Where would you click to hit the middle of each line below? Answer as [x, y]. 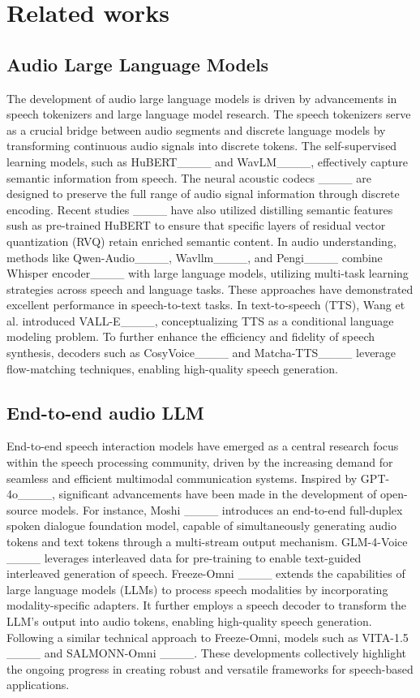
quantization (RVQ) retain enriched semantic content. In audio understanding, [201, 241]
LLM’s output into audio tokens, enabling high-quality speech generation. [189, 621]
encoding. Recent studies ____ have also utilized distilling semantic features [200, 209]
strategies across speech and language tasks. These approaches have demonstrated [210, 289]
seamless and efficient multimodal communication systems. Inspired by [182, 478]
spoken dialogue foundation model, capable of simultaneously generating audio [201, 526]
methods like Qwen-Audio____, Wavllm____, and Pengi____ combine [195, 257]
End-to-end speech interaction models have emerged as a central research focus [203, 446]
